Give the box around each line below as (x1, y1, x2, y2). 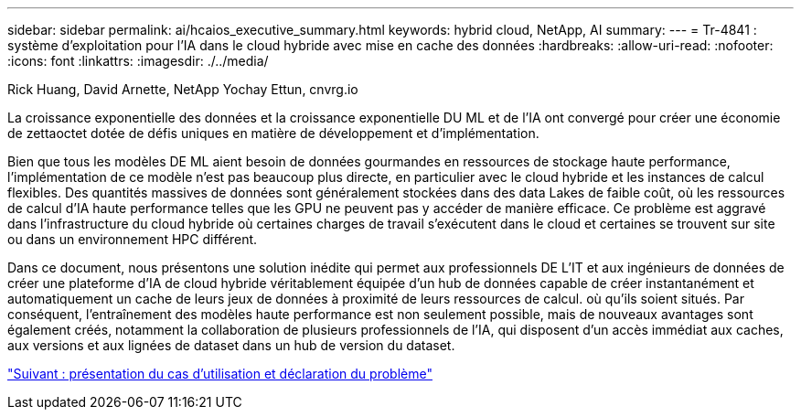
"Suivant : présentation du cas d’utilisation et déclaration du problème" (7, 366, 433, 381)
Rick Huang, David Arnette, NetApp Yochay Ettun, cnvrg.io (7, 81, 358, 97)
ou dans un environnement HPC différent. (7, 231, 258, 247)
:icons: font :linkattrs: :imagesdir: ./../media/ (7, 53, 269, 69)
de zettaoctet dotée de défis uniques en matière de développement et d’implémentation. (7, 125, 539, 141)
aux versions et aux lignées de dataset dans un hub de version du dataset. (7, 337, 455, 353)
